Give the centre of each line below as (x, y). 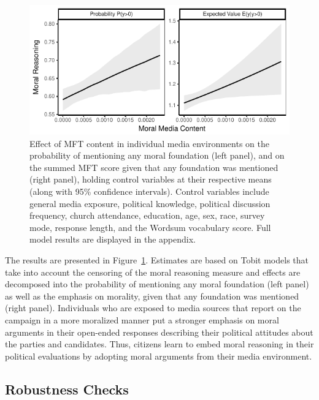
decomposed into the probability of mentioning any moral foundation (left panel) (157, 284)
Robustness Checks (67, 389)
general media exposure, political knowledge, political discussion (150, 203)
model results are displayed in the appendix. (113, 239)
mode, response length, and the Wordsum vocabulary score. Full (150, 227)
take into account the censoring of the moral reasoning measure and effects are (153, 272)
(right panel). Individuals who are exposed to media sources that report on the (153, 308)
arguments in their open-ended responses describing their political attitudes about (159, 332)
